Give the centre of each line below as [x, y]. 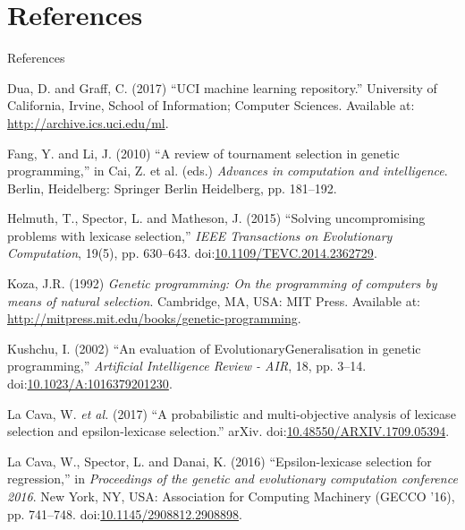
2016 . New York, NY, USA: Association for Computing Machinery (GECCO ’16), [231, 496]
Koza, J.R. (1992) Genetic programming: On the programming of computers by [222, 283]
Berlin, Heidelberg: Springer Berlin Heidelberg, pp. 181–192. [172, 188]
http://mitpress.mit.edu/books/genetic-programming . [154, 318]
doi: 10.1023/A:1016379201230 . [90, 384]
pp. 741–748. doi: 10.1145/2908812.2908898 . [125, 513]
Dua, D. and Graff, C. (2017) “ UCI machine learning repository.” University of [222, 87]
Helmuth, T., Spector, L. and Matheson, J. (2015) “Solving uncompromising [216, 218]
